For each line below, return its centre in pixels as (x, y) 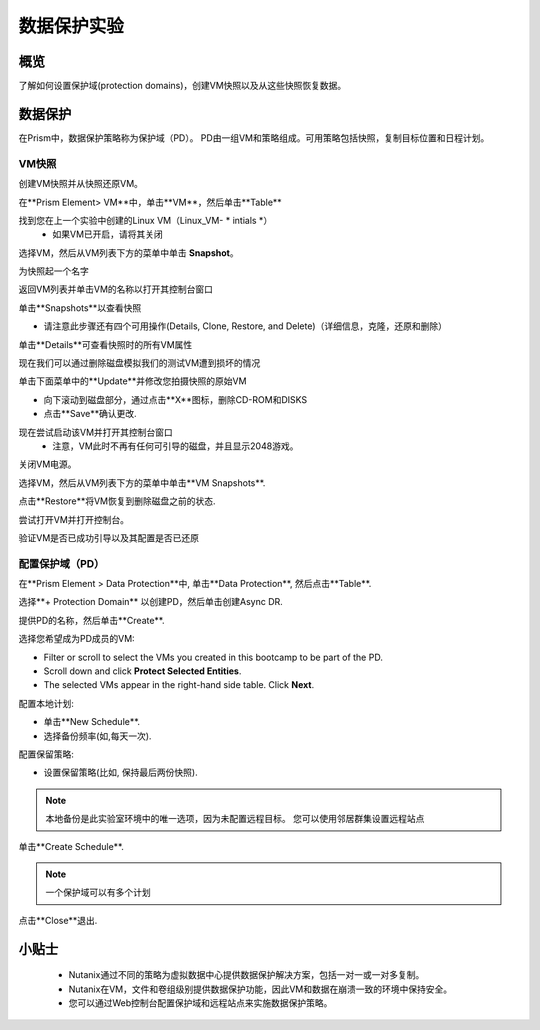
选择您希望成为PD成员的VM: (76, 639)
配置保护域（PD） (61, 563)
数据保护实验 (71, 26)
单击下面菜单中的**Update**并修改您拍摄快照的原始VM (132, 381)
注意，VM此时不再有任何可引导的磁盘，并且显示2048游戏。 (175, 446)
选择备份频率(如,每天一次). (97, 736)
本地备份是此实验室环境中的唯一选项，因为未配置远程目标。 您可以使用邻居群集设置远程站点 (235, 819)
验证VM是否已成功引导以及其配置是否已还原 (109, 537)
